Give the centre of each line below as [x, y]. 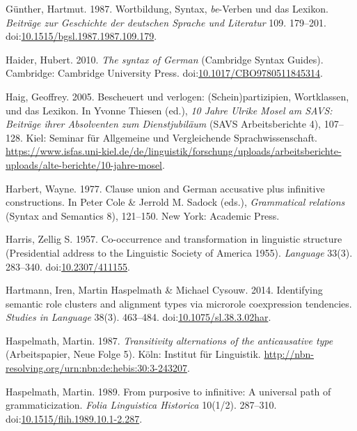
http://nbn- [289, 354]
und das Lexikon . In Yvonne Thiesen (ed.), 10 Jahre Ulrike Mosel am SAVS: [169, 110]
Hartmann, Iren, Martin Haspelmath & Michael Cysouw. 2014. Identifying [164, 290]
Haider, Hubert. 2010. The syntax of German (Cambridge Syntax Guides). [165, 59]
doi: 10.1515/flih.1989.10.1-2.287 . [74, 418]
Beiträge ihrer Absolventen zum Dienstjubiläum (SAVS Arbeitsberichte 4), [163, 124]
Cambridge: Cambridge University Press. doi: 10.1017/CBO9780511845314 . [164, 73]
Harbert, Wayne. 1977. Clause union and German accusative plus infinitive [165, 188]
